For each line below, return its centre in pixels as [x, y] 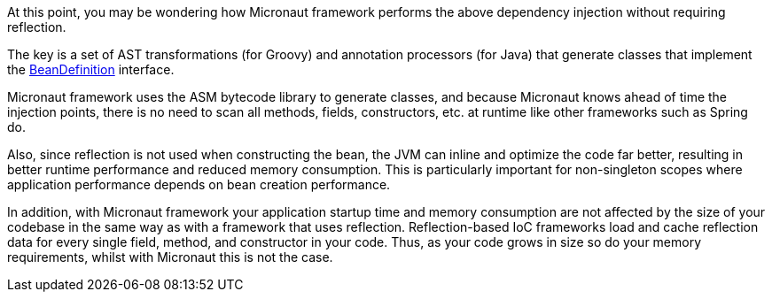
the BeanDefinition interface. [91, 69]
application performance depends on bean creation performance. [199, 184]
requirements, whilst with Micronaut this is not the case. [170, 257]
